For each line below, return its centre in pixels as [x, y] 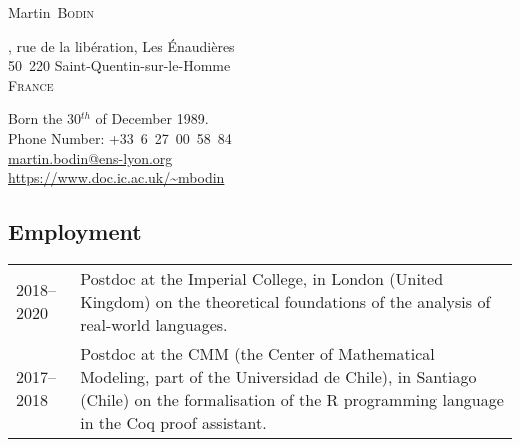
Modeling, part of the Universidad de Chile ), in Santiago [278, 376]
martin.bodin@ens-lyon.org [90, 157]
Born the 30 [44, 118]
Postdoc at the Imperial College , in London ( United [262, 278]
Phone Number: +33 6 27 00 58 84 [120, 137]
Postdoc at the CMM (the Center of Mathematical [257, 353]
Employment [75, 231]
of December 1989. [152, 118]
